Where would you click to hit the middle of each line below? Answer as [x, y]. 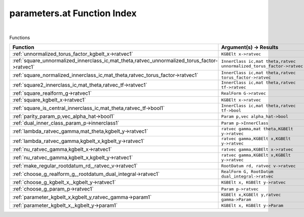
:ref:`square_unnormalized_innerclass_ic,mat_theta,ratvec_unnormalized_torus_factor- [115, 61]
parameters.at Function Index [73, 13]
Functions [20, 38]
